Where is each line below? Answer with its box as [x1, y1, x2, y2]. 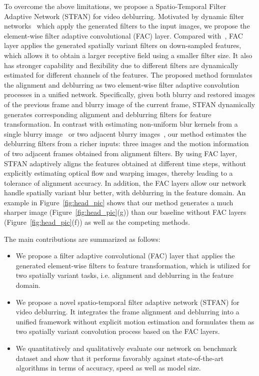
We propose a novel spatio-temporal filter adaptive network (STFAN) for [15, 296, 239, 307]
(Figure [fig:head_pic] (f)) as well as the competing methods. [4, 217, 190, 227]
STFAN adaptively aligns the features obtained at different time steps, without [4, 158, 246, 168]
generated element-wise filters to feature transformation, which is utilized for [15, 260, 250, 270]
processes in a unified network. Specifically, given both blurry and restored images [4, 89, 255, 100]
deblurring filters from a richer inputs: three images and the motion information [4, 138, 249, 149]
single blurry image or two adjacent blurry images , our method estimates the [4, 128, 246, 139]
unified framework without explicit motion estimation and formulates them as [15, 316, 254, 326]
